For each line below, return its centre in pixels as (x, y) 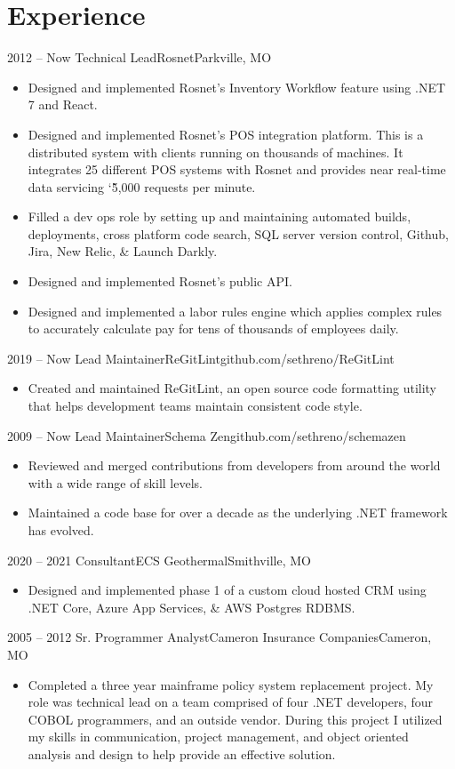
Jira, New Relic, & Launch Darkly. (123, 251)
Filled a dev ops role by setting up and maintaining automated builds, (220, 216)
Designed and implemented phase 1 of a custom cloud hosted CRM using (227, 590)
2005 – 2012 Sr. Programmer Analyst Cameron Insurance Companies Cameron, (220, 637)
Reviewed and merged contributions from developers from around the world (234, 465)
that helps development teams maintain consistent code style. (195, 406)
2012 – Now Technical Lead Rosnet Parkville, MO (140, 57)
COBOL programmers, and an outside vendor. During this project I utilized (235, 719)
